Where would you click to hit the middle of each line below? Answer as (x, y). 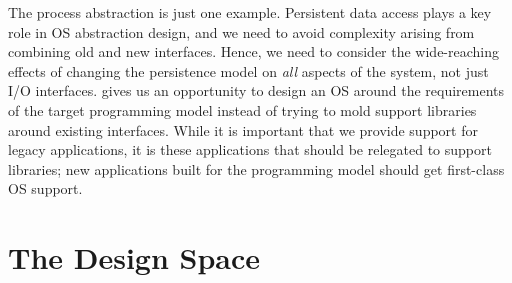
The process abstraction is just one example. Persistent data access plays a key (250, 12)
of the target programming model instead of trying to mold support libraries (242, 109)
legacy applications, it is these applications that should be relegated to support (250, 149)
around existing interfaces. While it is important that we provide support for (243, 129)
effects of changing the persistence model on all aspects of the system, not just (248, 70)
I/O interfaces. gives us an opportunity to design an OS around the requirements (256, 90)
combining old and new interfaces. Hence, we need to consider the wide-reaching (254, 51)
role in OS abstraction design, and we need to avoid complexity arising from (241, 31)
